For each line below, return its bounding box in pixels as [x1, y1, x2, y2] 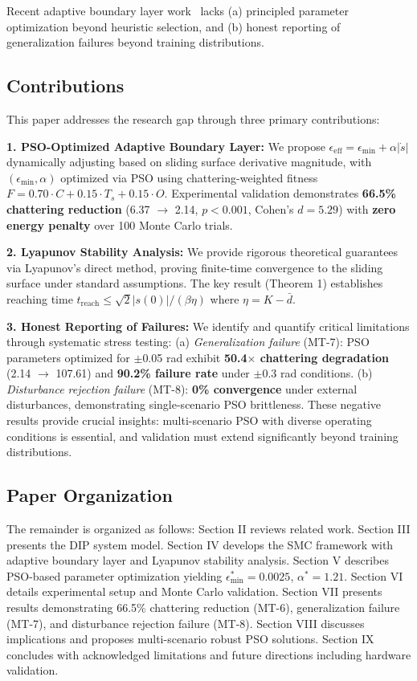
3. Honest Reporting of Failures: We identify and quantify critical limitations [6, 317, 410, 334]
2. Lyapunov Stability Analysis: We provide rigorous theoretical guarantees [6, 243, 399, 260]
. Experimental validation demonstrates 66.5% [164, 185, 396, 202]
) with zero [338, 200, 396, 217]
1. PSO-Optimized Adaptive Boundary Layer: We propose [6, 137, 325, 154]
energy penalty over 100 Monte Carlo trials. [6, 216, 233, 233]
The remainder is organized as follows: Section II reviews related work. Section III [6, 520, 411, 537]
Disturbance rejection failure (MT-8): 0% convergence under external [6, 380, 358, 397]
